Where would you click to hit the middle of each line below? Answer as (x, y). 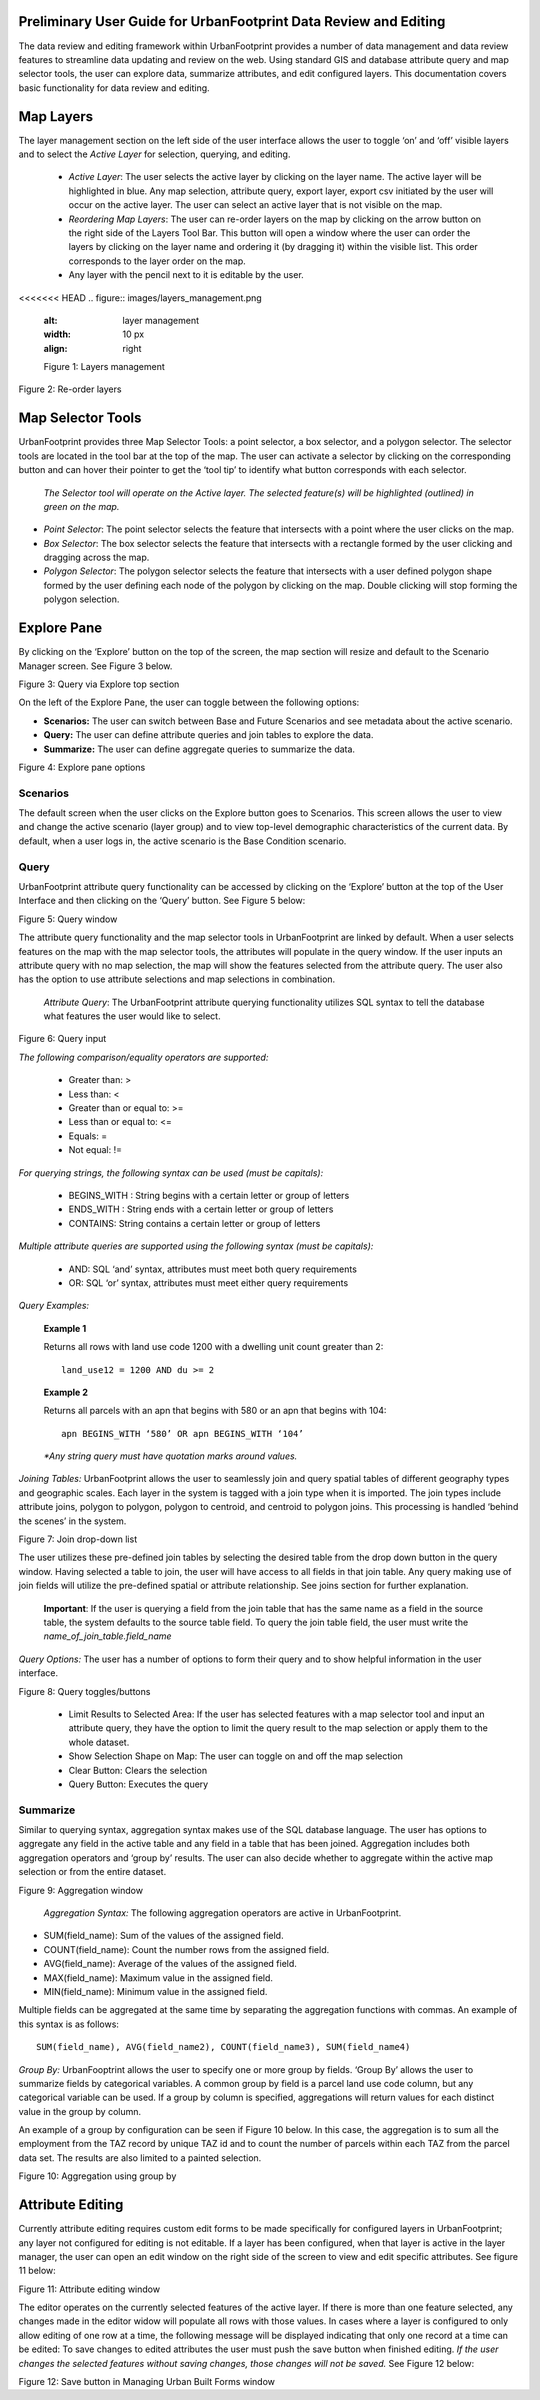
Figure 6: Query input (62, 1039)
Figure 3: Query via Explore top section (99, 684)
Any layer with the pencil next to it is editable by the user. (186, 275)
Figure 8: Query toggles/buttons (84, 1691)
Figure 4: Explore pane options (82, 767)
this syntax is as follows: (69, 2024)
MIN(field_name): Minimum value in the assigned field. (155, 1991)
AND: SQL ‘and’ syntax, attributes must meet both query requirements (212, 1269)
